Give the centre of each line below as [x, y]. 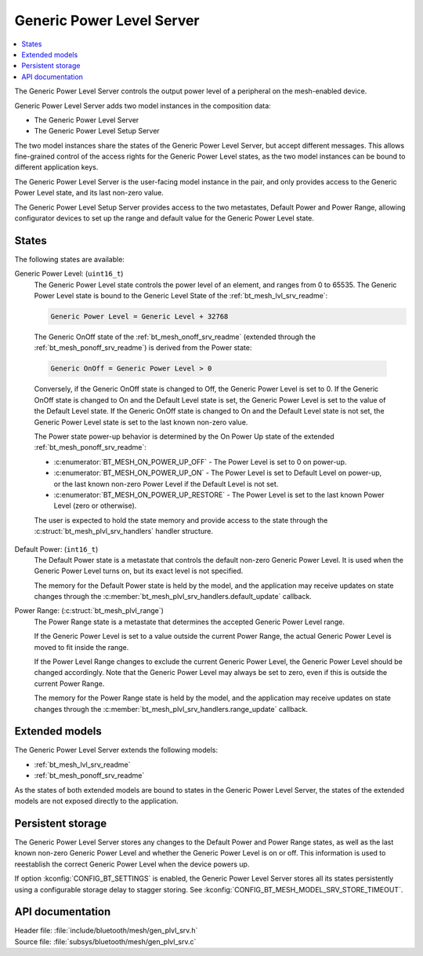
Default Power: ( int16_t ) [56, 549]
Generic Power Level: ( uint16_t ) [69, 274]
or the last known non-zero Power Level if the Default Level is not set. [166, 483]
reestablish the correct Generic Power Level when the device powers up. [132, 864]
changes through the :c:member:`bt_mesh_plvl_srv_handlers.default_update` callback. [173, 597]
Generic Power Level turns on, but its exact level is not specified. [139, 571]
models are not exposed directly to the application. [97, 801]
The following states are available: [70, 259]
